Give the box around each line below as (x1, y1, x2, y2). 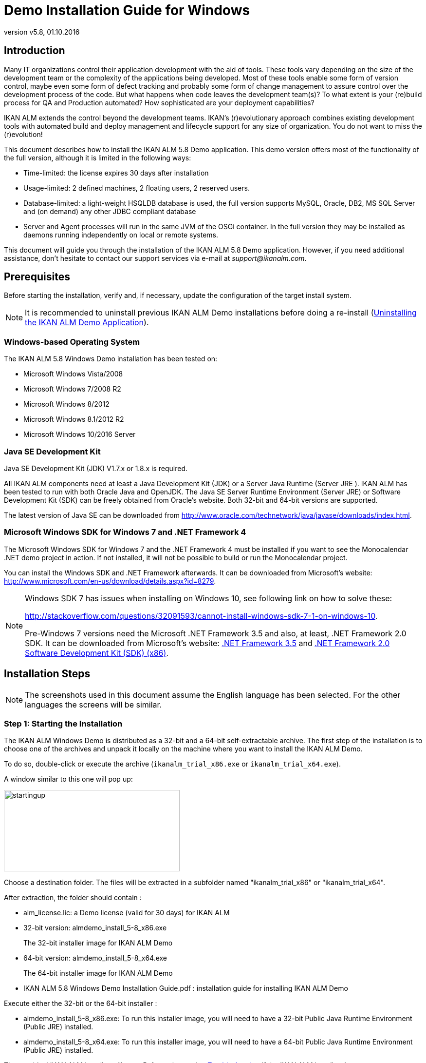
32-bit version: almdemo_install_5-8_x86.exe (23, 924, 167, 932)
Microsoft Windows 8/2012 (23, 400, 110, 409)
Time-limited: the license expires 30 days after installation (23, 168, 209, 177)
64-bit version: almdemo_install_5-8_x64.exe (23, 954, 167, 963)
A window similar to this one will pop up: (4, 775, 133, 784)
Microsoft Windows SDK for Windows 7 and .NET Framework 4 (4, 527, 246, 537)
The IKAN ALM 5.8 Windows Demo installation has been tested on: (4, 354, 218, 363)
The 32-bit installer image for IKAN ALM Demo (23, 939, 173, 947)
